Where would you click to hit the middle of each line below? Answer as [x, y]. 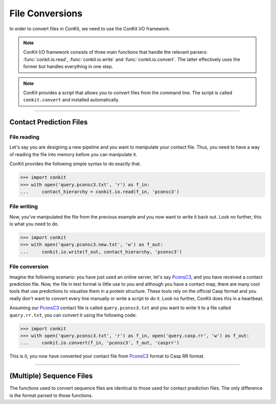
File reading [25, 137]
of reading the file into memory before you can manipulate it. [73, 154]
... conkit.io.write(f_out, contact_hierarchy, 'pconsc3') [101, 252]
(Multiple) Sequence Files [51, 376]
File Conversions [46, 13]
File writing [24, 206]
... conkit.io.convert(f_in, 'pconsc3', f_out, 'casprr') [100, 343]
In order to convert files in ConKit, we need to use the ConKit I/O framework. [90, 29]
